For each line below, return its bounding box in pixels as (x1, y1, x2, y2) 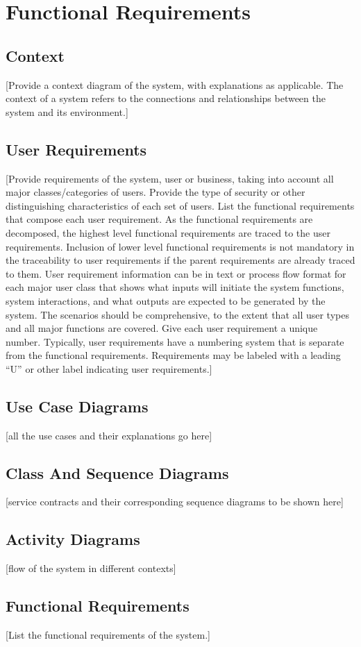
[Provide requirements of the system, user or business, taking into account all (6, 171, 334, 185)
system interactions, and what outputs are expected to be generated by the (6, 293, 326, 308)
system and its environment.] (6, 104, 128, 119)
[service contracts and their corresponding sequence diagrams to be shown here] (6, 494, 344, 509)
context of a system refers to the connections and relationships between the (6, 91, 326, 106)
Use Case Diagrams (6, 395, 149, 417)
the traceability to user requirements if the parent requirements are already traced (6, 253, 355, 267)
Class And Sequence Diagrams (6, 462, 229, 483)
